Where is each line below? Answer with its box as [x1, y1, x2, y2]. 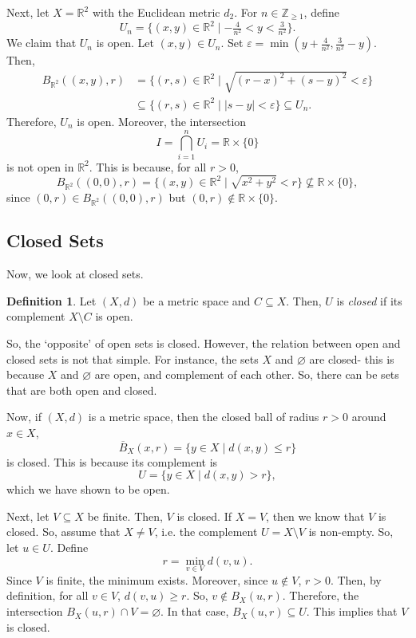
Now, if [6, 408, 42, 425]
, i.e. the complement [154, 523, 258, 540]
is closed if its [336, 292, 402, 309]
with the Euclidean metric [92, 4, 220, 20]
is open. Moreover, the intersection [77, 112, 247, 129]
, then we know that [266, 507, 365, 524]
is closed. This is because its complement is [6, 453, 218, 470]
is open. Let [96, 34, 154, 51]
